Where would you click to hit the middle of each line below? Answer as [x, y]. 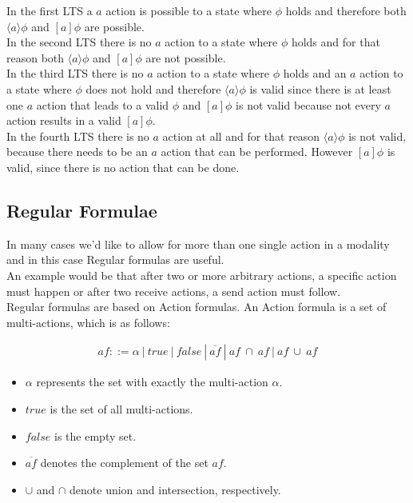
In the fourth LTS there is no [78, 136]
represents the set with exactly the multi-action [152, 382]
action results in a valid [64, 120]
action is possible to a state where [189, 10]
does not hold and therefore [153, 88]
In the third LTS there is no [75, 73]
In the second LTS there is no [79, 42]
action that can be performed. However [257, 152]
